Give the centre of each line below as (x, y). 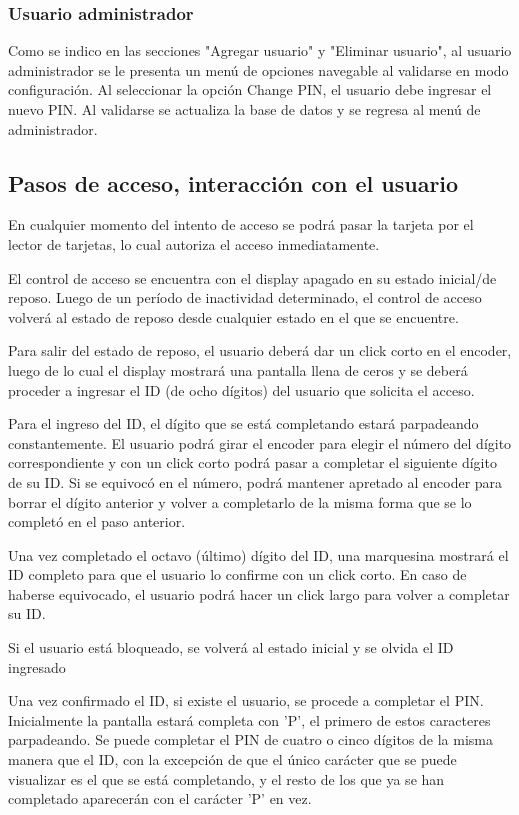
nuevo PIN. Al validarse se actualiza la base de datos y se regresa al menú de (244, 109)
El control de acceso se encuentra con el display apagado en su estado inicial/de (252, 277)
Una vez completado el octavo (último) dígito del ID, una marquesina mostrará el (258, 554)
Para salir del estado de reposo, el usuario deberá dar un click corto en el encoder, (260, 350)
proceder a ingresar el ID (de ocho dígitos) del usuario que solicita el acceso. (241, 389)
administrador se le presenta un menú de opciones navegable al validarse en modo (258, 69)
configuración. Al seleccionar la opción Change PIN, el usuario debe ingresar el (250, 89)
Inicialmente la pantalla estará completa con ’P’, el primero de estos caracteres (249, 719)
